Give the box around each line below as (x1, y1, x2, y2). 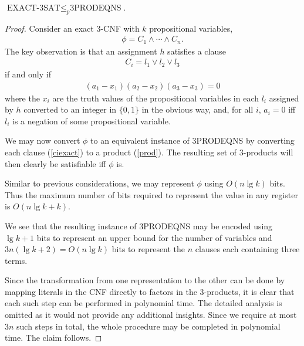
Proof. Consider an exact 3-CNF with (5, 22, 140, 34)
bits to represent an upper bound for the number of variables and (36, 231, 272, 243)
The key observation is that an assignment (5, 45, 157, 57)
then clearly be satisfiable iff (5, 157, 106, 169)
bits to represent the (112, 243, 185, 255)
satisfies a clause (167, 45, 226, 57)
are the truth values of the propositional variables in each (52, 91, 259, 104)
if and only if (5, 67, 51, 80)
